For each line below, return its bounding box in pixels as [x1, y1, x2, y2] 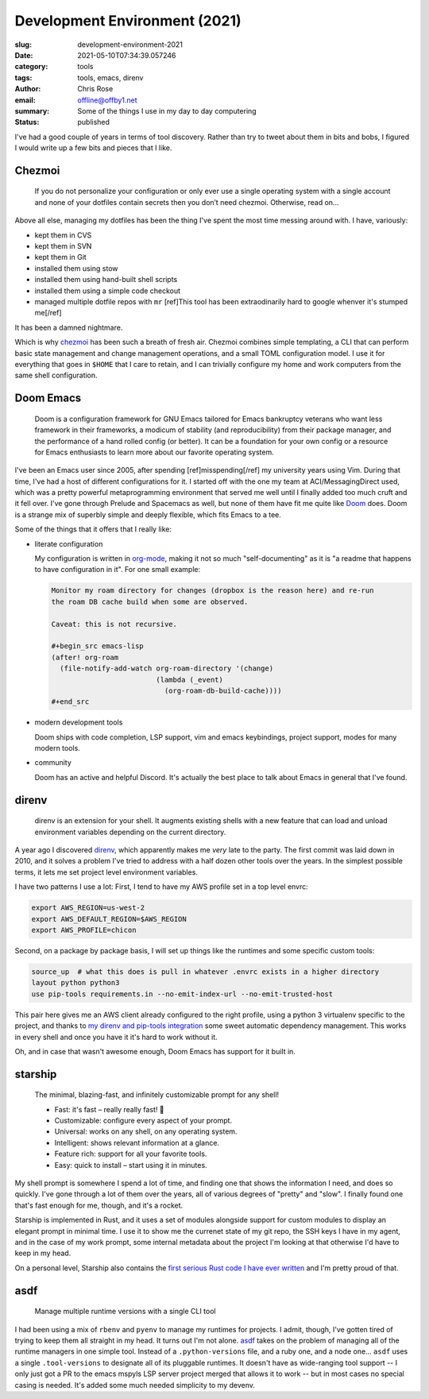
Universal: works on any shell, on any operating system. [54, 1127, 238, 1136]
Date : [14, 50, 33, 60]
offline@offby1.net [77, 95, 138, 105]
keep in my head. [14, 1248, 71, 1258]
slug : [14, 40, 32, 49]
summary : [14, 106, 50, 115]
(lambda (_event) [156, 675, 224, 684]
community [34, 758, 71, 767]
